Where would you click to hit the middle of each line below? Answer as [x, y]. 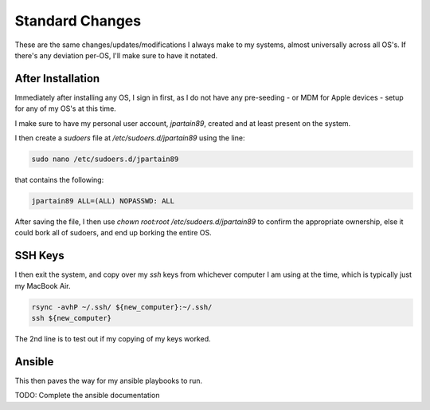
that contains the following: [59, 179]
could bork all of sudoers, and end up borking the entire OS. [113, 233]
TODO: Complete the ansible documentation [87, 396]
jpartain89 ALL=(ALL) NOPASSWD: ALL [103, 201]
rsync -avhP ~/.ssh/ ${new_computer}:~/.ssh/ [122, 307]
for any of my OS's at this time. [66, 108]
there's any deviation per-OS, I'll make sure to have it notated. [116, 55]
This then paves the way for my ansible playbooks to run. [109, 380]
